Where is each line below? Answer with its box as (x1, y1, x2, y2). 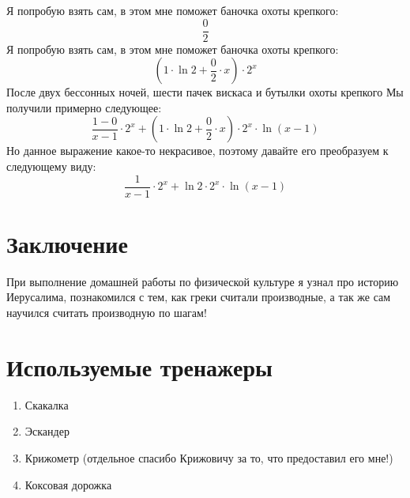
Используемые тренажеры (6, 350, 273, 383)
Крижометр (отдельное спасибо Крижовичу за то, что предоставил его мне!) (24, 449, 393, 466)
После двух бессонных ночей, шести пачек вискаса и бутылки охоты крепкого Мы (6, 84, 404, 100)
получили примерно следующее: (6, 99, 162, 115)
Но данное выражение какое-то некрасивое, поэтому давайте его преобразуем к (6, 142, 389, 159)
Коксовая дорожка (24, 476, 112, 492)
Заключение (6, 227, 128, 259)
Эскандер (24, 423, 70, 440)
